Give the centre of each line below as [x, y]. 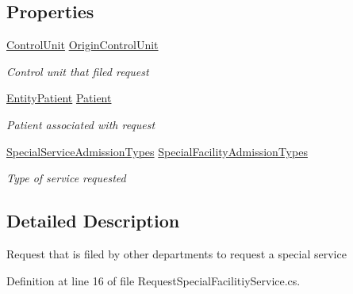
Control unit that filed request [78, 71]
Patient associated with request [81, 124]
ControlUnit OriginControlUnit [82, 45]
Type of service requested [66, 178]
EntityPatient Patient [59, 98]
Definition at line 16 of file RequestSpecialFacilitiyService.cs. [153, 280]
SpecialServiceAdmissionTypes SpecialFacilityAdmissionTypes [157, 151]
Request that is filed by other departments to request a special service [176, 253]
